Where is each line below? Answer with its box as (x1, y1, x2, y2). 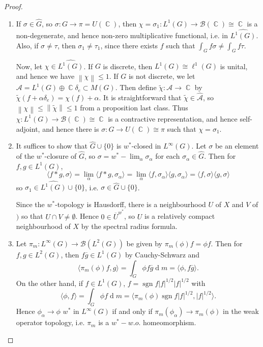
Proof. (4, 1, 23, 11)
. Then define (115, 82, 157, 93)
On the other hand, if (16, 277, 83, 288)
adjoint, (16, 123, 40, 134)
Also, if (16, 40, 39, 50)
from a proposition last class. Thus (80, 102, 188, 112)
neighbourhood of (16, 221, 71, 232)
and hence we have (16, 70, 75, 81)
